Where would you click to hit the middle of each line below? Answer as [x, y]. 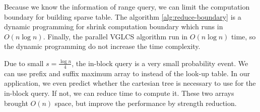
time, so [244, 36]
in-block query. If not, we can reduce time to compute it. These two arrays [119, 93]
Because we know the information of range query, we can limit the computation [127, 7]
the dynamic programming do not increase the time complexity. [102, 46]
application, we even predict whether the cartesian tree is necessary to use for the [130, 83]
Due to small [24, 63]
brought [16, 103]
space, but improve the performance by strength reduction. [146, 103]
